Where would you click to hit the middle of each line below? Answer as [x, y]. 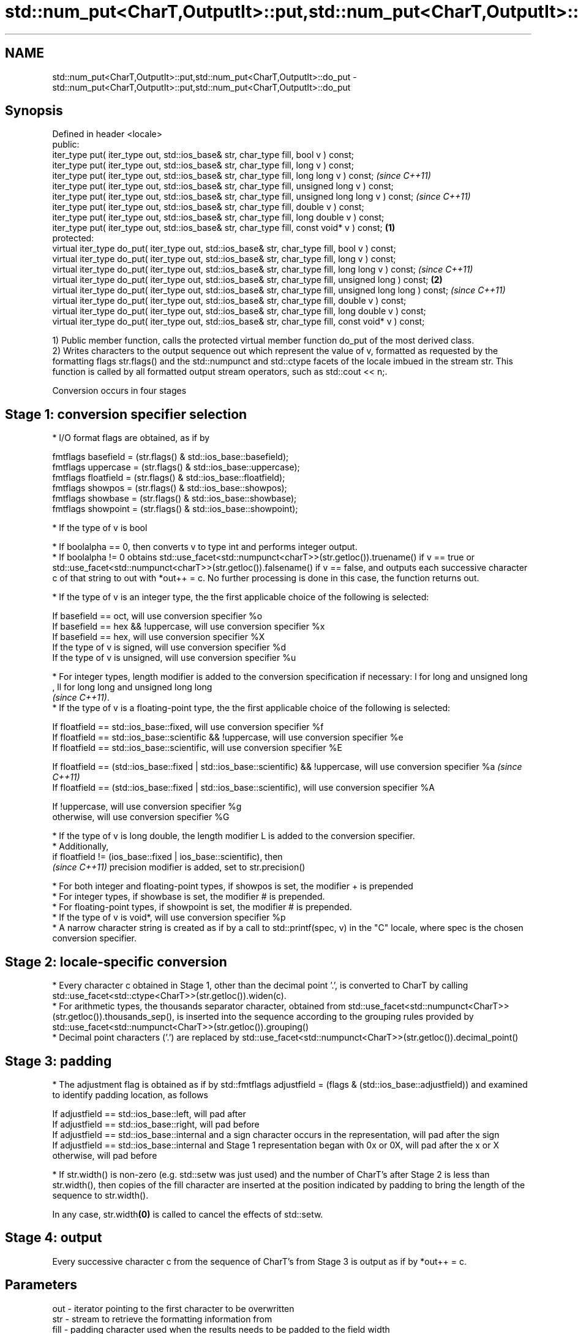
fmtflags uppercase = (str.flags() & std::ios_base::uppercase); [176, 467]
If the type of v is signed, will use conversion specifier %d [169, 647]
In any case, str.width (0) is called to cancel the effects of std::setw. [188, 1214]
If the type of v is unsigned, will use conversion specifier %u [174, 658]
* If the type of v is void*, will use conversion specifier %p [169, 918]
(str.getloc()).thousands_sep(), [114, 1017]
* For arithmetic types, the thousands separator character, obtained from [199, 1006]
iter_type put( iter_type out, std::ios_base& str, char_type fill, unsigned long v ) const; [223, 186]
